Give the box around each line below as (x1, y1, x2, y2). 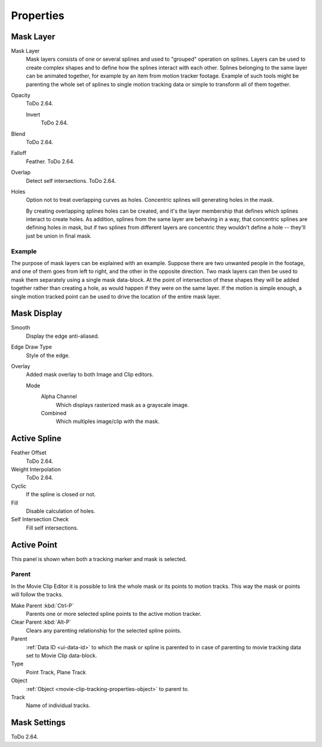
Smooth (11, 324, 30, 331)
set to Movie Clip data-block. (26, 652, 97, 659)
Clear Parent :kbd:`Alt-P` (11, 618, 72, 625)
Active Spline (11, 434, 62, 444)
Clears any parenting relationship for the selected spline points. (26, 627, 182, 634)
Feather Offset (11, 449, 47, 456)
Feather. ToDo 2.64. (26, 158, 75, 165)
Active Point (11, 540, 58, 550)
